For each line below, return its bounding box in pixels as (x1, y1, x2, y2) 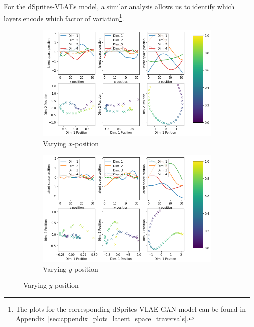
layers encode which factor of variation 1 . (4, 11, 124, 23)
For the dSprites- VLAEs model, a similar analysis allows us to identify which (4, 1, 235, 11)
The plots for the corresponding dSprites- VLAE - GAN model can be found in (15, 304, 246, 314)
